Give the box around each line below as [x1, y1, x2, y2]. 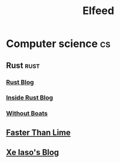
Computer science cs [6, 37, 111, 50]
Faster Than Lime [6, 127, 71, 137]
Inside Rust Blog [6, 94, 53, 102]
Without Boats [6, 110, 48, 118]
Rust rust [6, 60, 40, 70]
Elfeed [82, 4, 115, 18]
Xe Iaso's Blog [6, 148, 60, 158]
